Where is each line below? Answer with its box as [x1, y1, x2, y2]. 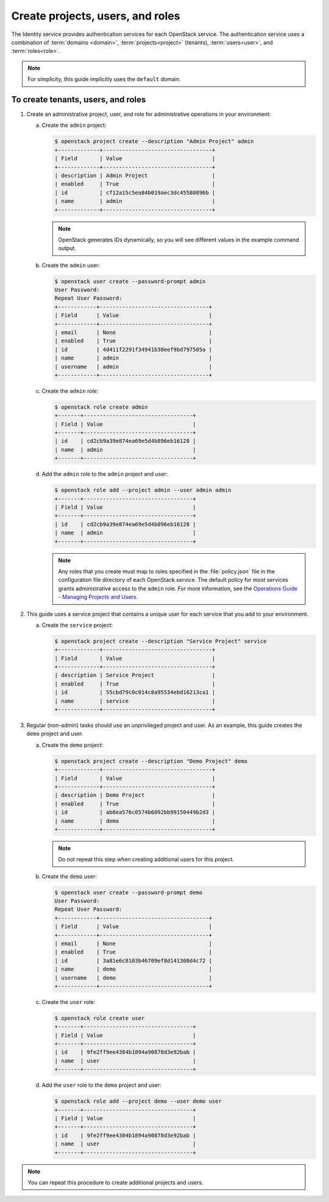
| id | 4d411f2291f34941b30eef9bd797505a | [54, 346, 213, 353]
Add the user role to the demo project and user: [41, 1081, 161, 1089]
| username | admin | [54, 363, 213, 370]
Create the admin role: [41, 387, 99, 394]
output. [58, 244, 76, 252]
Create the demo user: [41, 872, 97, 880]
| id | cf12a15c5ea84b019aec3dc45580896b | [54, 189, 216, 196]
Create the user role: [41, 998, 96, 1005]
